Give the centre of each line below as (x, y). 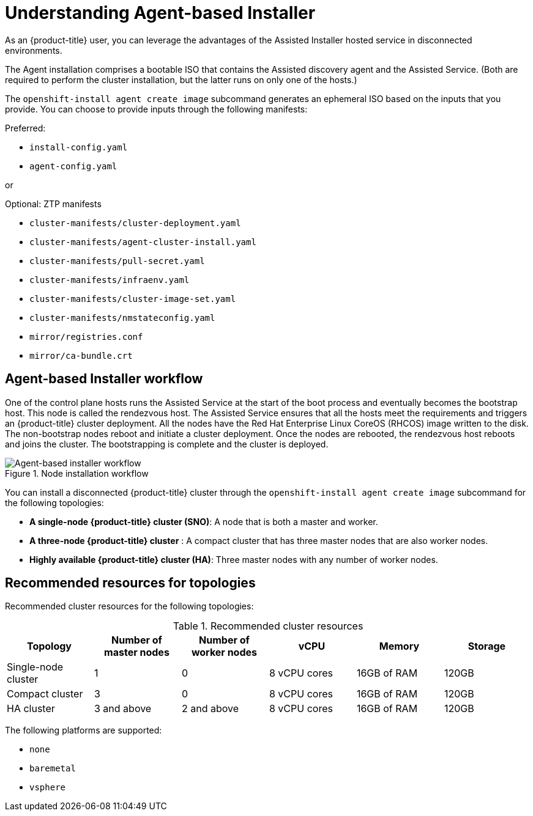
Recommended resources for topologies (130, 583)
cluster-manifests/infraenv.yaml (110, 280)
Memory (399, 646)
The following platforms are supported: (84, 730)
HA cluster (31, 709)
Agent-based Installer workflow (104, 379)
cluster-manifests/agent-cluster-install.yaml (143, 242)
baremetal (53, 769)
